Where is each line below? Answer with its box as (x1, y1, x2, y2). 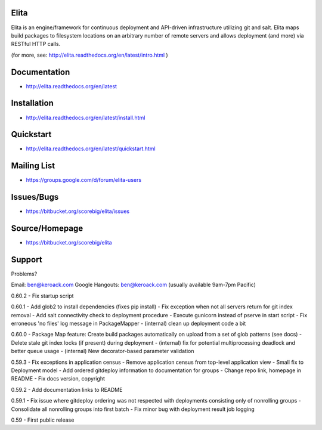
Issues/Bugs (11, 192, 59, 202)
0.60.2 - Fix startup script (11, 292, 74, 299)
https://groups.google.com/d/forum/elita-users (26, 177, 142, 184)
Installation (11, 98, 54, 109)
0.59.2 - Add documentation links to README (11, 386, 123, 393)
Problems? (11, 270, 38, 277)
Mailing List (11, 161, 55, 171)
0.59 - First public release (11, 416, 75, 423)
